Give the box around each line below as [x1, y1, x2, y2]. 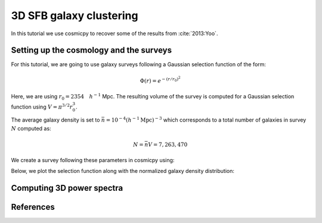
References [11, 202, 55, 212]
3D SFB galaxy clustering [11, 9, 138, 22]
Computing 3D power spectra [11, 183, 123, 193]
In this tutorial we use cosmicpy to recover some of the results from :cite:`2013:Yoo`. [11, 30, 218, 37]
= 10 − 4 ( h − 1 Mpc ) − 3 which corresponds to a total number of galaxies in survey [106, 116, 306, 123]
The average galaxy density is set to [11, 116, 100, 123]
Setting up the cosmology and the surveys [11, 45, 172, 55]
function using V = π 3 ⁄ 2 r [11, 102, 73, 110]
